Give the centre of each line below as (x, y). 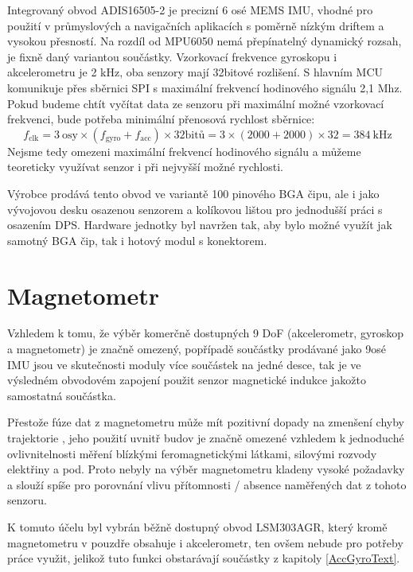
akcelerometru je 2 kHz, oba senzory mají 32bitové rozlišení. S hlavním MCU (195, 72)
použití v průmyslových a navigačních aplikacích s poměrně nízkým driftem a (196, 25)
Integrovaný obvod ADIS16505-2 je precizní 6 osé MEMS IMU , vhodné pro (190, 10)
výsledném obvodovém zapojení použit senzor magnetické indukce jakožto (187, 380)
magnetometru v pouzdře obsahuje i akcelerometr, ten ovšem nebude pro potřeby (205, 542)
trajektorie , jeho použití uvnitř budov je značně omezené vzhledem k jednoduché (206, 438)
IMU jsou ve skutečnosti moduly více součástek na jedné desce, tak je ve (184, 364)
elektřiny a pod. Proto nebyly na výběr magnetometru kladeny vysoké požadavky (206, 469)
